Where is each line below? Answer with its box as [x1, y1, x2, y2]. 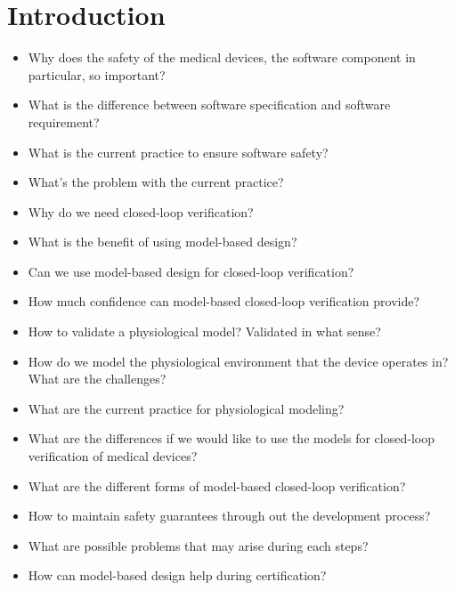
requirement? [28, 112, 100, 131]
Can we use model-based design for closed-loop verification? [28, 262, 354, 280]
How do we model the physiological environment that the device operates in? [28, 352, 449, 370]
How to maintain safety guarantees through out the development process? [28, 506, 431, 525]
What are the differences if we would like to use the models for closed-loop [28, 429, 435, 448]
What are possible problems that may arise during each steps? [28, 536, 369, 554]
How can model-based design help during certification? [28, 566, 327, 585]
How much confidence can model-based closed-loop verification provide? [28, 292, 420, 311]
